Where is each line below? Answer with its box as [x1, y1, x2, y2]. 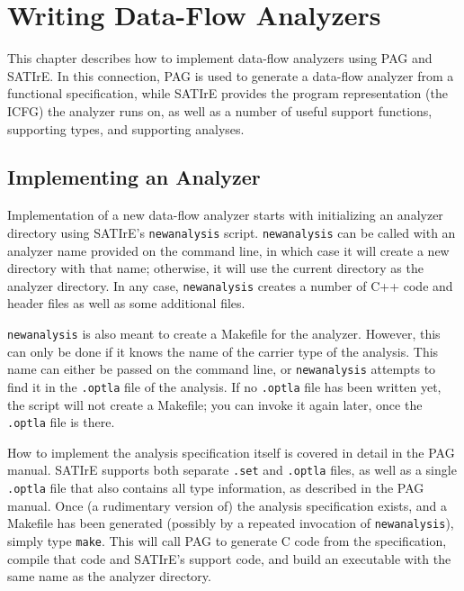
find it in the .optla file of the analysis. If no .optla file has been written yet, [7, 377, 442, 396]
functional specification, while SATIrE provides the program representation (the [7, 84, 448, 103]
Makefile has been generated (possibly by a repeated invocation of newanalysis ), [7, 514, 454, 532]
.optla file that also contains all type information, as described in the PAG [7, 478, 424, 497]
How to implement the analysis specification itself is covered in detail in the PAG [7, 442, 455, 461]
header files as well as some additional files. [7, 294, 245, 313]
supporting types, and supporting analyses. [7, 119, 245, 138]
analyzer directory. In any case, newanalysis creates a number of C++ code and [7, 276, 453, 295]
